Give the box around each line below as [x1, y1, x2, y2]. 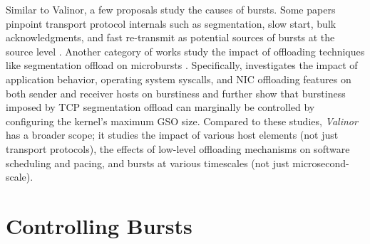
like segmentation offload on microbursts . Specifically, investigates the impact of [6, 58, 358, 73]
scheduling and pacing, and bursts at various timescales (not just [6, 155, 289, 170]
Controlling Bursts [6, 211, 192, 240]
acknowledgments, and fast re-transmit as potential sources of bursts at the [6, 30, 335, 45]
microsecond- [292, 155, 349, 170]
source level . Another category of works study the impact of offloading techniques [6, 43, 365, 58]
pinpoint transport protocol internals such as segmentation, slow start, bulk [6, 16, 336, 31]
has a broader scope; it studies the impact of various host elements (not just [6, 127, 339, 142]
